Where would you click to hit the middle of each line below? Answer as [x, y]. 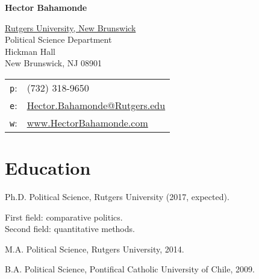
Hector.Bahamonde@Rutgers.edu [96, 105]
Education [48, 168]
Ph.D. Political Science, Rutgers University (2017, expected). [117, 197]
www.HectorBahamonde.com [87, 122]
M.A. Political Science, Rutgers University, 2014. [95, 249]
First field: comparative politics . [64, 217]
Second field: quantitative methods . [70, 229]
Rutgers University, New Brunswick [70, 27]
